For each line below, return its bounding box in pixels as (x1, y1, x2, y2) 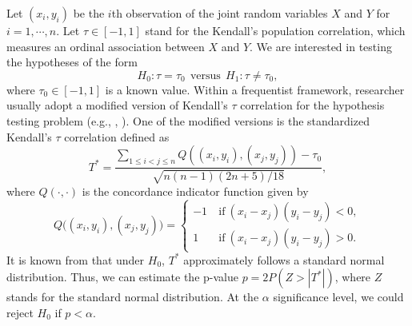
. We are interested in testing (250, 38, 392, 54)
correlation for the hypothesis (240, 97, 385, 113)
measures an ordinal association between (6, 38, 205, 54)
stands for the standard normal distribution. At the (6, 288, 259, 305)
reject (6, 304, 34, 320)
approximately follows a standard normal (183, 251, 385, 268)
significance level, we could (273, 288, 404, 305)
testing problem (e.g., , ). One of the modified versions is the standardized (6, 112, 370, 129)
